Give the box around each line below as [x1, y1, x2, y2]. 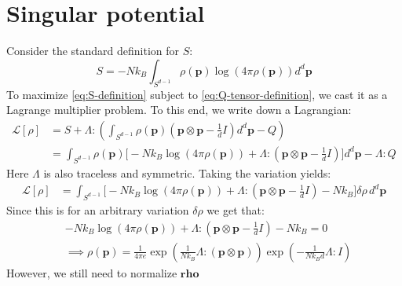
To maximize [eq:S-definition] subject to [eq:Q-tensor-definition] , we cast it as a [6, 86, 388, 102]
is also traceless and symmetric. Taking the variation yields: [43, 164, 331, 181]
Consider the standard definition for [6, 42, 180, 59]
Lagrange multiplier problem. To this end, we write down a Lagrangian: [6, 101, 352, 118]
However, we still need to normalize [6, 264, 177, 280]
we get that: [206, 201, 265, 218]
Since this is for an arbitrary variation [6, 201, 189, 218]
